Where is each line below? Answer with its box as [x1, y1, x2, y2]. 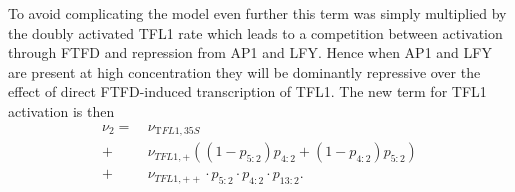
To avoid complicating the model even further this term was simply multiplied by [8, 3, 507, 23]
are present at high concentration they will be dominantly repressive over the [8, 61, 481, 82]
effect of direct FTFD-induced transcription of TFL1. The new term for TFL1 [8, 81, 487, 102]
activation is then [8, 100, 115, 121]
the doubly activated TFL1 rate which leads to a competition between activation [8, 22, 503, 43]
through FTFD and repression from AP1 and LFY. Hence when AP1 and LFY [8, 42, 492, 63]
